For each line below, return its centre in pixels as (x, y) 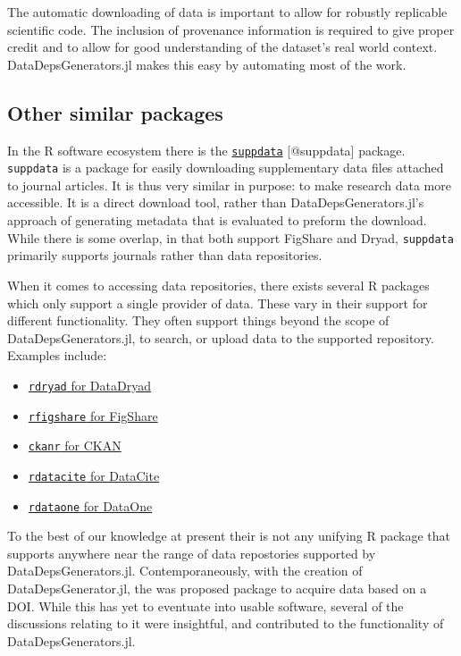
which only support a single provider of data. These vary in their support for (218, 303)
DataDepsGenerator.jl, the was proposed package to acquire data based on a (217, 588)
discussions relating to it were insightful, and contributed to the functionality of (226, 623)
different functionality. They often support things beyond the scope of (198, 320)
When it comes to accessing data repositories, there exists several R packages (218, 285)
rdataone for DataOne (90, 505)
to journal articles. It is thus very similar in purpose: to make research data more (229, 185)
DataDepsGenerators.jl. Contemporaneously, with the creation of (185, 571)
